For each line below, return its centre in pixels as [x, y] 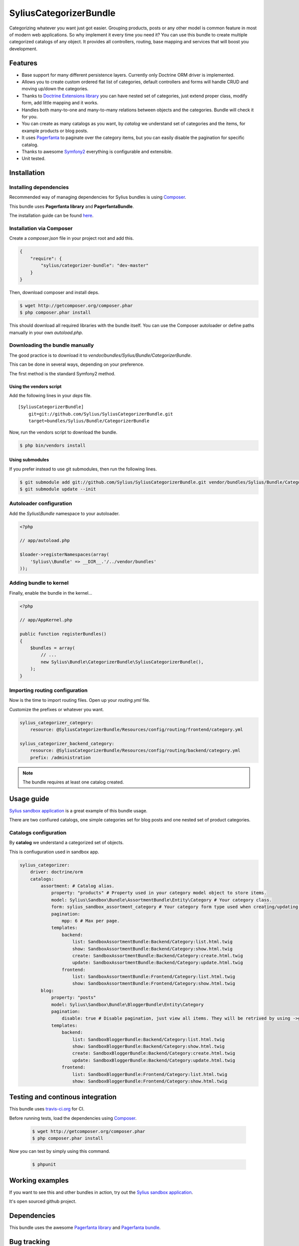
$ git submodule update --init [58, 489]
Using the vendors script [35, 386]
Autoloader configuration [41, 503]
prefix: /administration [61, 757]
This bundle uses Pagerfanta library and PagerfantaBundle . [72, 206]
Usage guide [29, 799]
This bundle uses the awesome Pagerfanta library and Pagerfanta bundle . [85, 1227]
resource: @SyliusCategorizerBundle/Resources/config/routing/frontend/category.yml [137, 730]
